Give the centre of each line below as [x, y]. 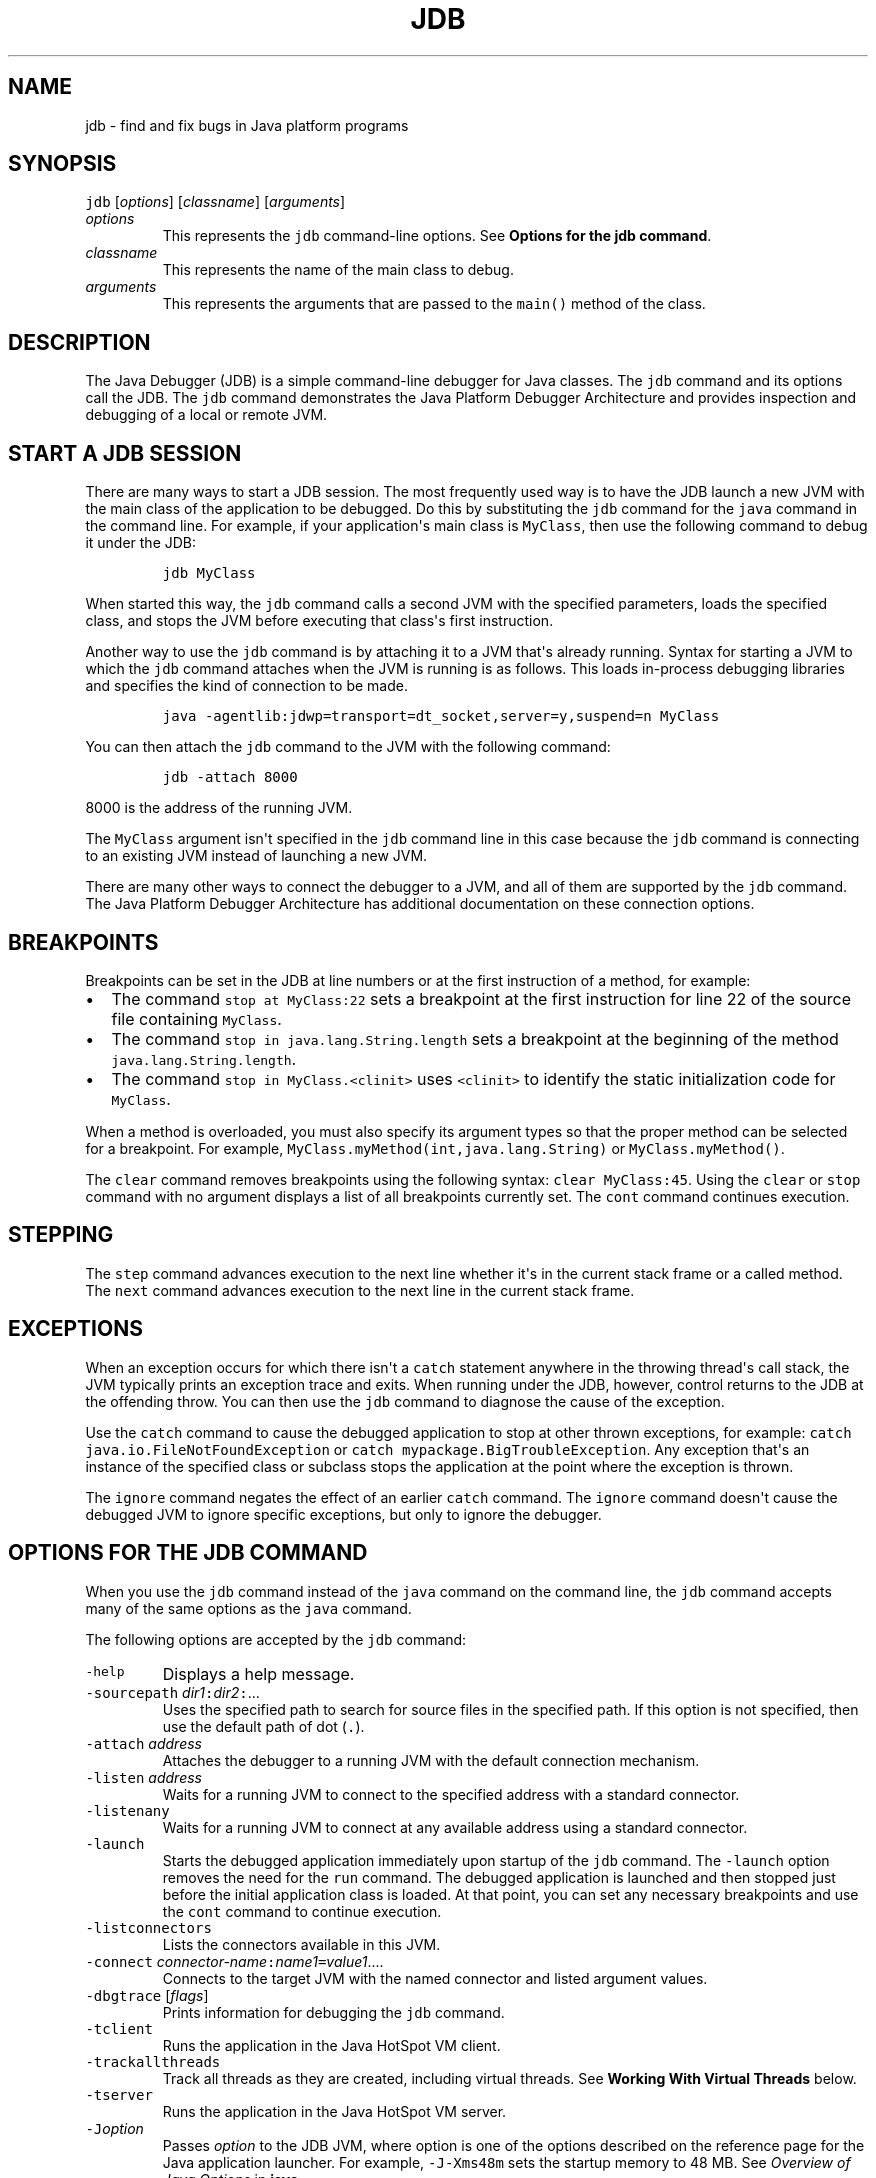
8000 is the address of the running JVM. [219, 808]
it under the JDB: [141, 543]
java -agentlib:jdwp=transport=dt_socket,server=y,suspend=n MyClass [441, 716]
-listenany [127, 1810]
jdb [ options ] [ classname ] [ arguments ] [215, 202]
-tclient [119, 2028]
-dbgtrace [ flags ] [147, 1995]
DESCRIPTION [79, 342]
